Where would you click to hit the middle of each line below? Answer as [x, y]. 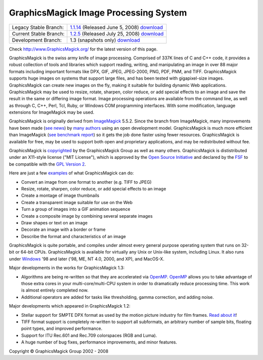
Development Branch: [37, 40]
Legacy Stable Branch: [38, 27]
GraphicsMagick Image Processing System [98, 13]
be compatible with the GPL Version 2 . [47, 164]
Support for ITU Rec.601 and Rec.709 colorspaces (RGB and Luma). [89, 335]
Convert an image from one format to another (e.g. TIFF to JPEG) [86, 182]
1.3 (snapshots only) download [105, 40]
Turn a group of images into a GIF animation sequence [76, 209]
